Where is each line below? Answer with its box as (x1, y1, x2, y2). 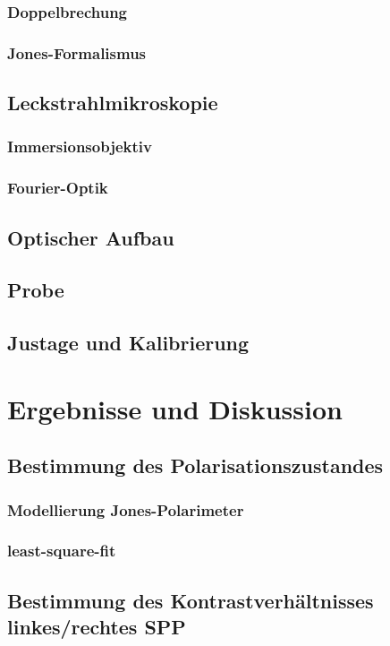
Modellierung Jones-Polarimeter (7, 498, 244, 521)
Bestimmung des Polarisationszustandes (7, 452, 384, 479)
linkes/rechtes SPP (7, 613, 186, 641)
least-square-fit (7, 539, 116, 562)
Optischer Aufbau (7, 223, 174, 251)
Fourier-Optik (7, 177, 108, 199)
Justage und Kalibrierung (7, 329, 250, 357)
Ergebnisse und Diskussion (7, 390, 343, 426)
